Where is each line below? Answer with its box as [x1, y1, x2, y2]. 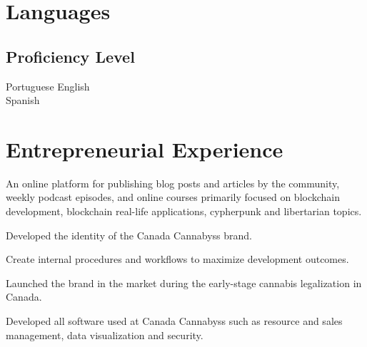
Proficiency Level [6, 45, 135, 67]
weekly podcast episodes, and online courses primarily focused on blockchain [6, 190, 341, 204]
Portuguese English [6, 78, 90, 93]
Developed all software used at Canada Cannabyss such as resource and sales [6, 314, 343, 328]
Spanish [6, 93, 40, 108]
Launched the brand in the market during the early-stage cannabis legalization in [6, 275, 362, 290]
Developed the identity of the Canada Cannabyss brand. [6, 227, 252, 242]
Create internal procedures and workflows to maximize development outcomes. [6, 252, 349, 266]
